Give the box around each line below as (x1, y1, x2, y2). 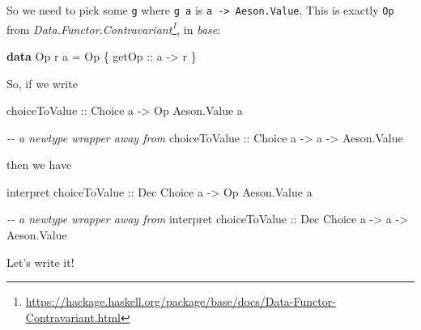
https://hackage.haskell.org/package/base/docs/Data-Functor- (25, 293, 336, 310)
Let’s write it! (6, 253, 74, 270)
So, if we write (6, 74, 78, 91)
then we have (6, 156, 72, 173)
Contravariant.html (25, 308, 121, 325)
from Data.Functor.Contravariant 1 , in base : (6, 18, 221, 37)
